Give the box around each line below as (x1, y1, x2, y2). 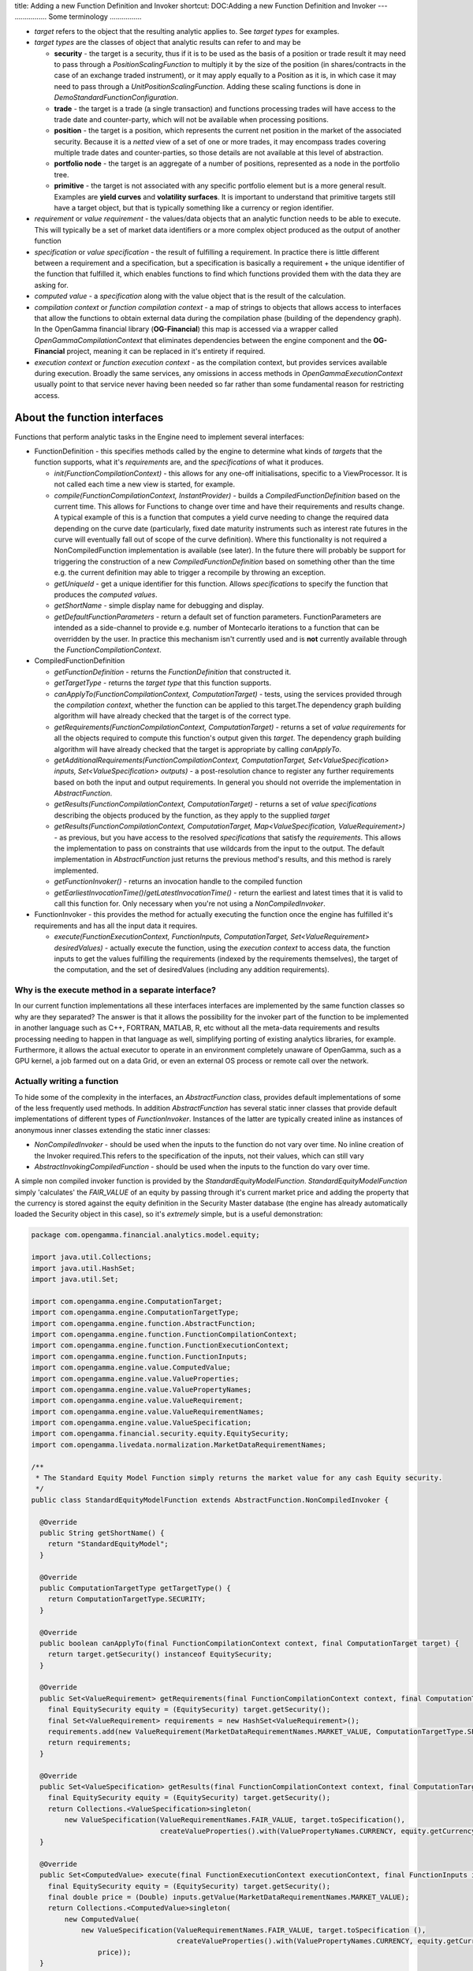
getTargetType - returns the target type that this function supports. (54, 678, 272, 687)
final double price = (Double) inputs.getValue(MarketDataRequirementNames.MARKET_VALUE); (47, 1892, 410, 1902)
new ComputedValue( (64, 1914, 140, 1924)
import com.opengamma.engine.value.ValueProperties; (31, 1374, 240, 1383)
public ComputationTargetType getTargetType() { (39, 1583, 232, 1593)
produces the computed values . (54, 590, 158, 599)
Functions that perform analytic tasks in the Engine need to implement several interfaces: (14, 432, 305, 442)
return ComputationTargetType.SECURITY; (47, 1595, 207, 1604)
